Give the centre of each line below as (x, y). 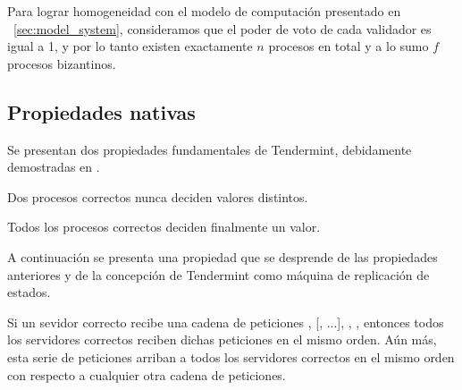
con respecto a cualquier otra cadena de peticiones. (147, 374)
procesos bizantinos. (62, 63)
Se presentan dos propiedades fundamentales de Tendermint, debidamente (210, 149)
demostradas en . (54, 167)
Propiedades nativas (101, 111)
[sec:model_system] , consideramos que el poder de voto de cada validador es (223, 28)
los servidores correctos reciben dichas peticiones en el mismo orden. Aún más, (222, 339)
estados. (29, 292)
